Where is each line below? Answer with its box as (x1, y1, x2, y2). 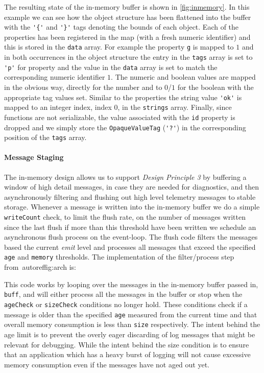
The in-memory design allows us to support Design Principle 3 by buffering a (4, 171, 247, 182)
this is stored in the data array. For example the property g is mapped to (4, 41, 234, 52)
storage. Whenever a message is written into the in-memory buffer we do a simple (4, 201, 260, 212)
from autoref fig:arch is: (4, 262, 76, 272)
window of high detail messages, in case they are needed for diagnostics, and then (4, 181, 259, 192)
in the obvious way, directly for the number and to (4, 82, 162, 92)
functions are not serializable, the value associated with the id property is (4, 111, 235, 122)
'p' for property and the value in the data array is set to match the (4, 61, 218, 72)
